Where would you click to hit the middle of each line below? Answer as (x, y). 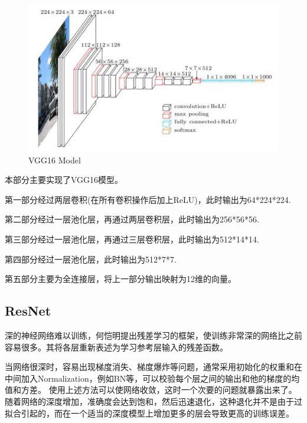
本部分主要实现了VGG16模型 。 (64, 180)
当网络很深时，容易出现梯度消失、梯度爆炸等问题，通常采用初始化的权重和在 (153, 367)
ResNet (28, 311)
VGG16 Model (55, 160)
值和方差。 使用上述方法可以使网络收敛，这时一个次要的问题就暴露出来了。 (151, 390)
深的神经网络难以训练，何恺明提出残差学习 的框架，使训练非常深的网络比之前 (153, 335)
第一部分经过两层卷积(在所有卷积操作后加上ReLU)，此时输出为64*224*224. (148, 199)
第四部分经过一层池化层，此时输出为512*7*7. (91, 259)
